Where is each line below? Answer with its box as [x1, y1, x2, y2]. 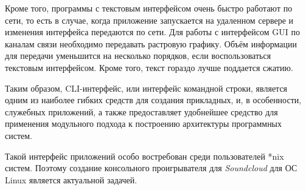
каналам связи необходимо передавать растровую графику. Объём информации [5, 37, 297, 50]
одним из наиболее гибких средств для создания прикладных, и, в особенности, [5, 93, 302, 106]
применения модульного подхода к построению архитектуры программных [5, 117, 282, 130]
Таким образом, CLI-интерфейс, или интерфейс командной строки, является [5, 81, 288, 94]
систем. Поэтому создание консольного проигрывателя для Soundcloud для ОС [5, 161, 297, 174]
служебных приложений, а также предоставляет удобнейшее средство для [5, 105, 278, 118]
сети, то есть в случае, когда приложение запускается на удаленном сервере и [5, 13, 294, 26]
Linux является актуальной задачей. [5, 173, 137, 186]
